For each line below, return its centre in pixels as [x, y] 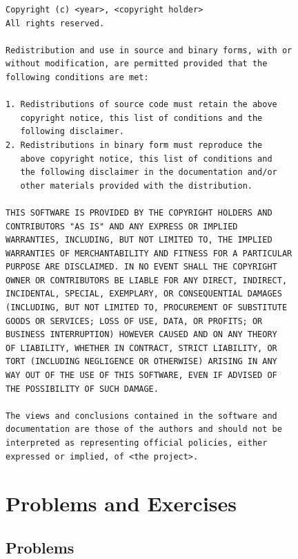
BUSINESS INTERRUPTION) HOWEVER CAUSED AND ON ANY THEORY [141, 335]
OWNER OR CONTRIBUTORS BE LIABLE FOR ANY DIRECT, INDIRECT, [147, 280]
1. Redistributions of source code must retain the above [141, 105]
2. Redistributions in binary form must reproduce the [134, 145]
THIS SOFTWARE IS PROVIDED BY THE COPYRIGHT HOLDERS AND [139, 212]
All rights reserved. [55, 23]
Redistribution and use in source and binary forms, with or [149, 50]
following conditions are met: [77, 77]
